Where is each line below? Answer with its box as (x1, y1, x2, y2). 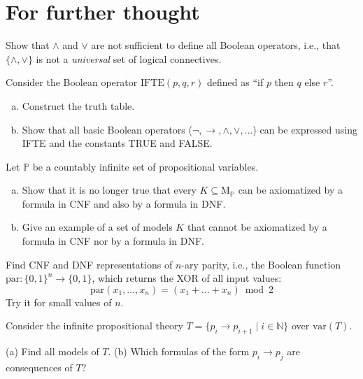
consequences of (6, 360, 73, 375)
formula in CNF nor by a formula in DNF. (22, 234, 204, 248)
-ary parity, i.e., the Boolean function (181, 257, 341, 271)
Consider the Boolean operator (6, 75, 138, 90)
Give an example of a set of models (22, 220, 173, 234)
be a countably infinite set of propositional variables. (32, 159, 259, 173)
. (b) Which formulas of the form (108, 344, 250, 359)
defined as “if (207, 75, 264, 90)
